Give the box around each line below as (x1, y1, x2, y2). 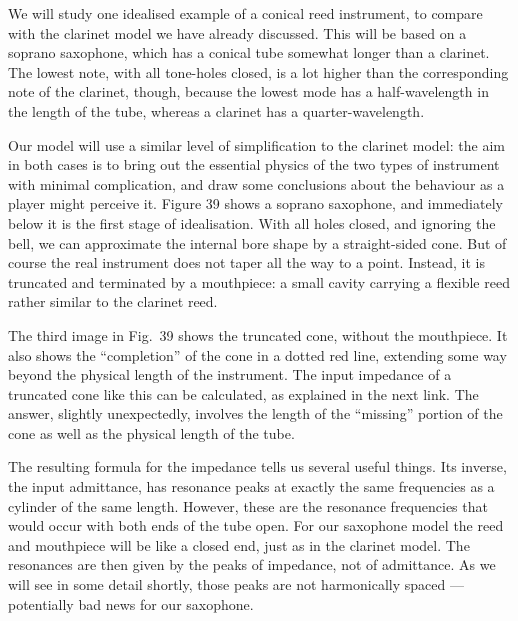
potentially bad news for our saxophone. (8, 593, 254, 614)
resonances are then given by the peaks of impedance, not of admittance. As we (8, 554, 496, 575)
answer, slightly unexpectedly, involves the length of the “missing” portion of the (8, 403, 503, 424)
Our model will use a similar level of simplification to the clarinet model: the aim (8, 134, 505, 155)
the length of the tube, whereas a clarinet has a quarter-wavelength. (8, 100, 425, 121)
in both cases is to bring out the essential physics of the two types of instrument (8, 154, 500, 175)
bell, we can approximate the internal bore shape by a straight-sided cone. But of (8, 232, 507, 253)
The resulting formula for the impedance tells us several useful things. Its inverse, (8, 456, 507, 477)
